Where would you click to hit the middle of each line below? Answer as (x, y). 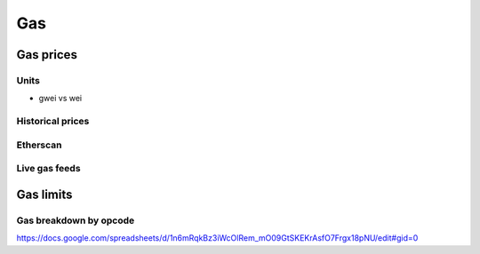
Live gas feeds (48, 169)
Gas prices (47, 55)
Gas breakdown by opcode (76, 220)
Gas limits (44, 194)
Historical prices (53, 122)
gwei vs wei (60, 99)
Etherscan (39, 145)
